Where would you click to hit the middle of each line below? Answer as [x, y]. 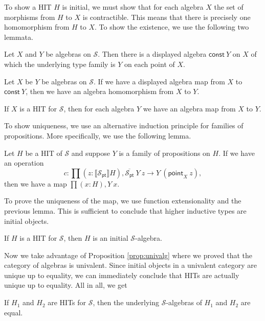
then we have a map [36, 183]
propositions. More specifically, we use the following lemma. [98, 135]
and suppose [91, 153]
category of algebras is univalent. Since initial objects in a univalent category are [130, 265]
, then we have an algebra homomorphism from [100, 91]
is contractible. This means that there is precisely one [167, 17]
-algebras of [184, 302]
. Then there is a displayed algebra [152, 54]
